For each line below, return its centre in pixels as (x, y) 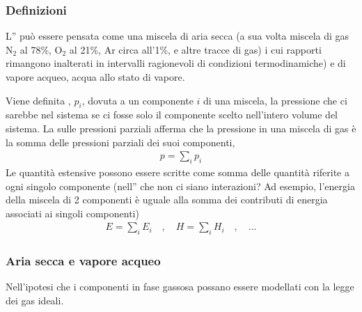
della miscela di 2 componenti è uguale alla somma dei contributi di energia (167, 200)
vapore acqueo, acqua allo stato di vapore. (95, 77)
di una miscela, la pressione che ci (275, 100)
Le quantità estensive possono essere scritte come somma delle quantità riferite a (178, 172)
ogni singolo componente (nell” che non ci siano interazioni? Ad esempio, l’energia (180, 186)
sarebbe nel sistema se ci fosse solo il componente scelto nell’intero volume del (172, 115)
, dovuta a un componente (137, 100)
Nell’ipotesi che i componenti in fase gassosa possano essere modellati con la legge (180, 287)
